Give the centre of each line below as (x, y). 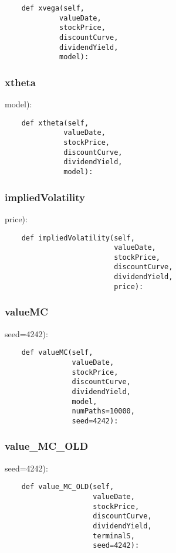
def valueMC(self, (57, 353)
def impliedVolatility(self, (78, 238)
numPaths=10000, (103, 411)
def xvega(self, (53, 8)
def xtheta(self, (55, 123)
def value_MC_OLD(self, (68, 487)
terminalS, (114, 536)
